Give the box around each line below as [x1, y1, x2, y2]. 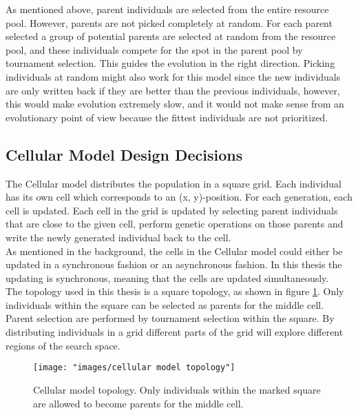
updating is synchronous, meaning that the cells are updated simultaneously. [6, 270, 329, 285]
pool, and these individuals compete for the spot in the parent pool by [6, 42, 303, 57]
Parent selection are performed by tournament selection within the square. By [6, 311, 335, 325]
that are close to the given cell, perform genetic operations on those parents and [6, 216, 344, 231]
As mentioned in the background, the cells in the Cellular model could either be [6, 243, 343, 258]
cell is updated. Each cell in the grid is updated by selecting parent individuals [6, 203, 338, 217]
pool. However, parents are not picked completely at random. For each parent [6, 15, 333, 30]
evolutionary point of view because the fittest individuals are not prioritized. [6, 110, 328, 124]
